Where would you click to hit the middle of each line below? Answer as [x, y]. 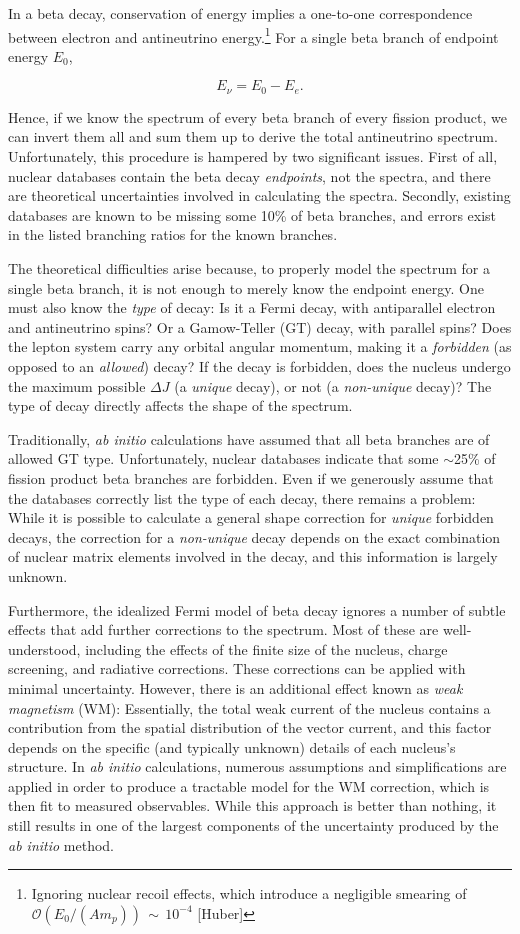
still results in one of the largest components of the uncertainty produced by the [253, 825]
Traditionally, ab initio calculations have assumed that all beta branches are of [249, 438]
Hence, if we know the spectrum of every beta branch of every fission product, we [257, 116]
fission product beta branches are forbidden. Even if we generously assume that [251, 477]
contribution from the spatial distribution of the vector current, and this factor [250, 727]
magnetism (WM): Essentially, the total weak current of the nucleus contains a [249, 707]
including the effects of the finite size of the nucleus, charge [266, 648]
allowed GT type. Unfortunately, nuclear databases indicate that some [223, 458]
